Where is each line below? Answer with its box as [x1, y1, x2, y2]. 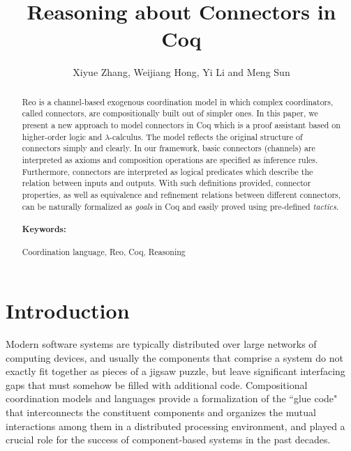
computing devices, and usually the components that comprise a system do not [6, 350, 343, 365]
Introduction [6, 296, 130, 325]
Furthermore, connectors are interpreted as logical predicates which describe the [22, 165, 313, 177]
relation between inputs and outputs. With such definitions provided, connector [22, 177, 311, 189]
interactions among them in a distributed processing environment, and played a [6, 418, 345, 433]
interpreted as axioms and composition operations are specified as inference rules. [22, 153, 318, 165]
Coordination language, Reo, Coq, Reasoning [22, 246, 186, 258]
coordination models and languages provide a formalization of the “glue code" [6, 391, 338, 406]
